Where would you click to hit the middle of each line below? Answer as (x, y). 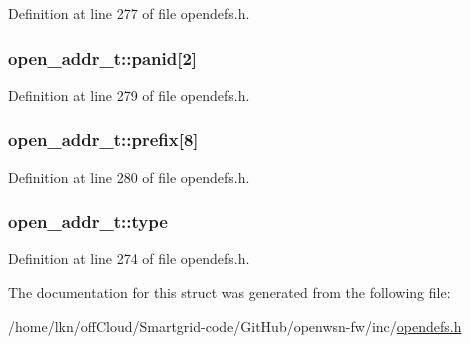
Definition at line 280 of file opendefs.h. (129, 176)
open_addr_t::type (88, 221)
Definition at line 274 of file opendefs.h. (129, 258)
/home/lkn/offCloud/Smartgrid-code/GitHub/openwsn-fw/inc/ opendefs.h (235, 325)
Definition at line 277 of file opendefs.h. (129, 13)
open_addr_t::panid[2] (103, 57)
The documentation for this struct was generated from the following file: (229, 292)
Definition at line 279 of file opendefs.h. (129, 94)
